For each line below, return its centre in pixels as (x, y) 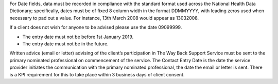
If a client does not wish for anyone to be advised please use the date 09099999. (96, 27)
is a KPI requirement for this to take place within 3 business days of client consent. (97, 74)
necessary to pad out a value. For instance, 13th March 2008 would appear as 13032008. (104, 18)
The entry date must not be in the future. (66, 44)
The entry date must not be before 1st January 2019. (78, 37)
